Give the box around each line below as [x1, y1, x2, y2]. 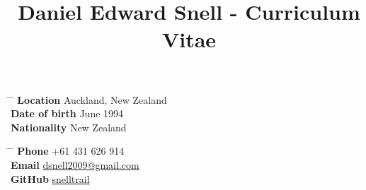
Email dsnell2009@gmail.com [11, 157, 139, 172]
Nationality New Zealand [11, 119, 127, 134]
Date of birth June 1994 [11, 106, 124, 121]
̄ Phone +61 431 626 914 [11, 143, 125, 158]
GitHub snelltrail [11, 171, 90, 186]
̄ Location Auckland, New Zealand [11, 92, 167, 107]
